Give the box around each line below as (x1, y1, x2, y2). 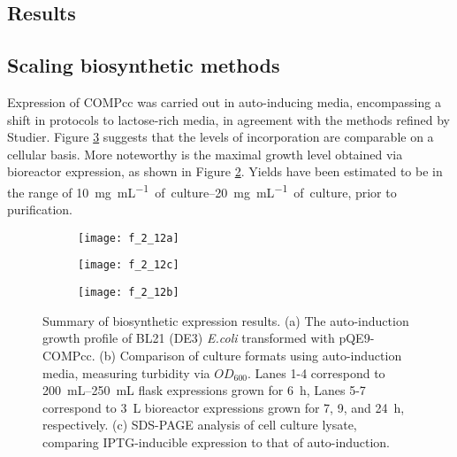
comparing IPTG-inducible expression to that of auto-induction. (42, 432, 390, 451)
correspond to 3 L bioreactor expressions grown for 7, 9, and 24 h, (42, 398, 405, 416)
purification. (7, 200, 72, 219)
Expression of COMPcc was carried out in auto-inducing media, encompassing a (7, 92, 441, 111)
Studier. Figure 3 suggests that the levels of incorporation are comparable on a (7, 128, 434, 146)
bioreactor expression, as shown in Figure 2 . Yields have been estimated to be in (7, 162, 443, 181)
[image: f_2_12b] (78, 286, 179, 299)
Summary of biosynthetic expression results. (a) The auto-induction (42, 311, 409, 329)
